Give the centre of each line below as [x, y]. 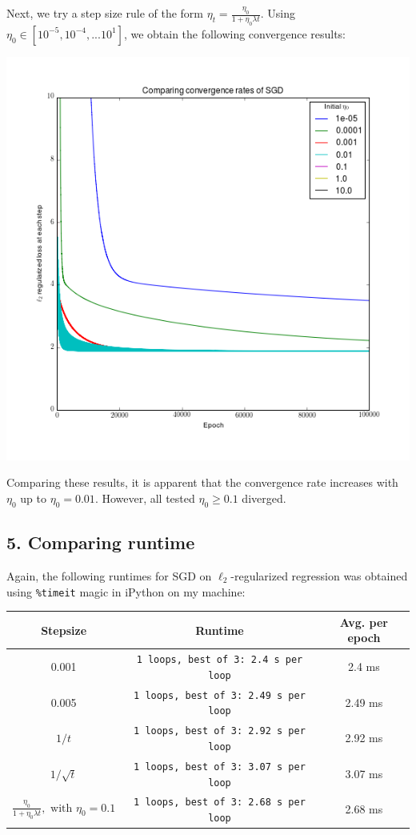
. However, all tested [145, 498]
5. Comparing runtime [101, 542]
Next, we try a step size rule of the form [105, 13]
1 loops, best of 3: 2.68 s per [220, 803]
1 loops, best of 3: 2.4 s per [220, 660]
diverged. [264, 498]
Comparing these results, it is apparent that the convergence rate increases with [202, 482]
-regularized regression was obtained [319, 575]
